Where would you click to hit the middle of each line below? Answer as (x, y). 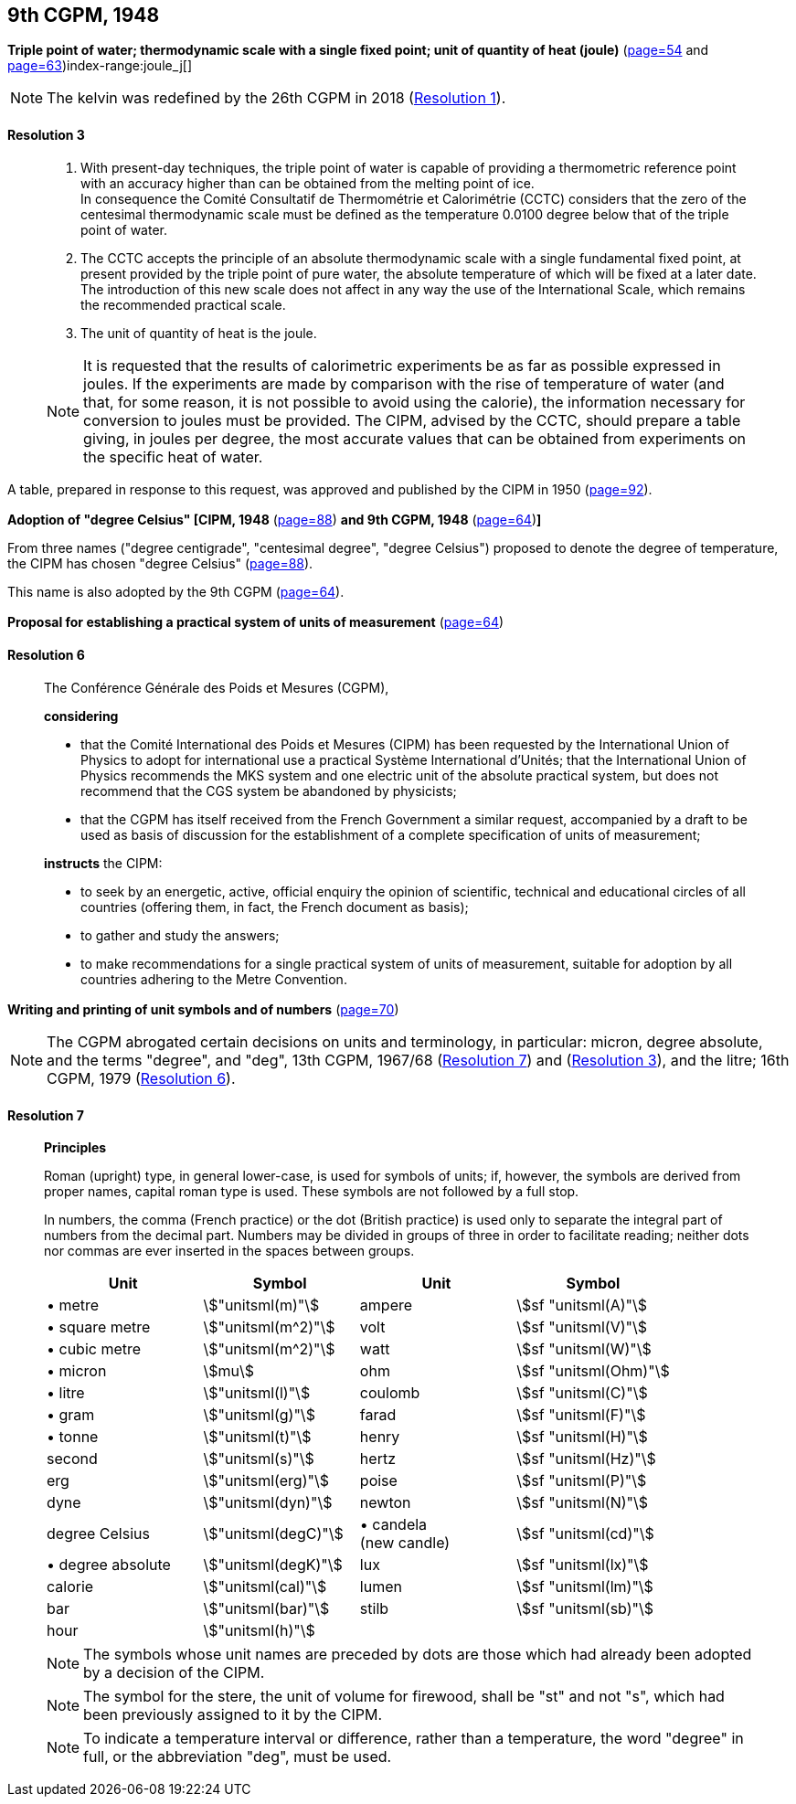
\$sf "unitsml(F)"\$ (581, 1415)
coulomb (390, 1393)
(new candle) (405, 1543)
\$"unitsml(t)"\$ (257, 1437)
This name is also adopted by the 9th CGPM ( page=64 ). (176, 592)
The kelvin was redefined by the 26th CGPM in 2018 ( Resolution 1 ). (276, 98)
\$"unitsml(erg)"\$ (266, 1481)
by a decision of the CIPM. (174, 1673)
